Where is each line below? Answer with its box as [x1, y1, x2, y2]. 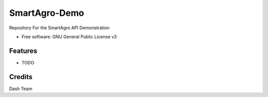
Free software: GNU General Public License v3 [21, 34, 117, 40]
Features [9, 47, 37, 55]
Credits [9, 72, 33, 81]
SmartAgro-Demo [9, 7, 84, 18]
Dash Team [9, 86, 32, 92]
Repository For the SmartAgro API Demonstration [9, 25, 110, 31]
